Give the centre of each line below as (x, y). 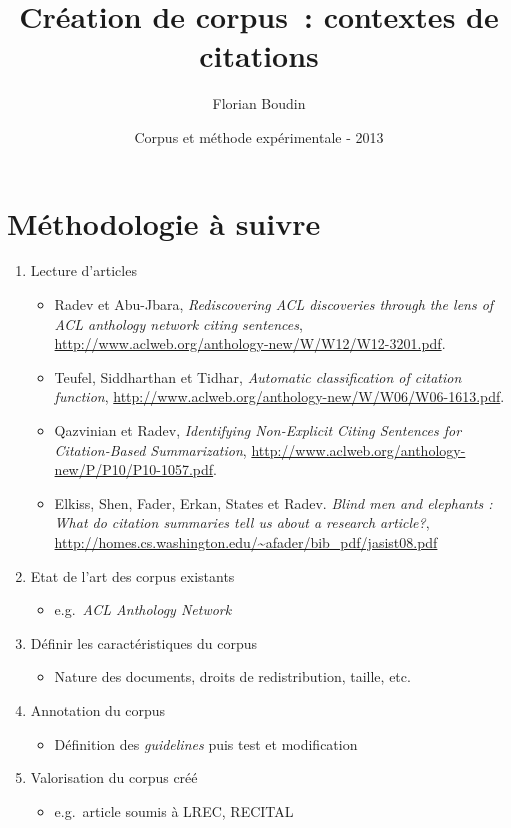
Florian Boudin (259, 103)
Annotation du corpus (98, 709)
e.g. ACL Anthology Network (143, 609)
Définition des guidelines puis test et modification (206, 743)
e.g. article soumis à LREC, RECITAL (174, 810)
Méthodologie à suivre (164, 222)
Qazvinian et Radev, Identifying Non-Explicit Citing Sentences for (258, 430)
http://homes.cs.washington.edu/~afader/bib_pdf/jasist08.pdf (246, 541)
